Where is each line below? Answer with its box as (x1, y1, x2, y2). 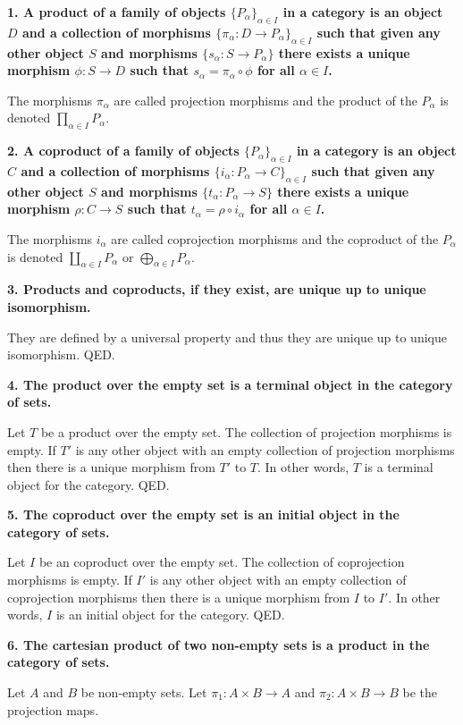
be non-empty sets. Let (80, 683, 207, 702)
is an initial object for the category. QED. (55, 605, 285, 624)
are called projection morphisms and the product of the (114, 90, 417, 109)
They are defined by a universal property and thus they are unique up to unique (7, 327, 447, 346)
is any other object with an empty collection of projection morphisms (75, 440, 455, 459)
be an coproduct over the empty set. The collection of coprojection (38, 552, 405, 571)
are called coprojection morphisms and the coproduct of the (111, 229, 439, 248)
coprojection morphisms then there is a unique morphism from (7, 587, 350, 606)
